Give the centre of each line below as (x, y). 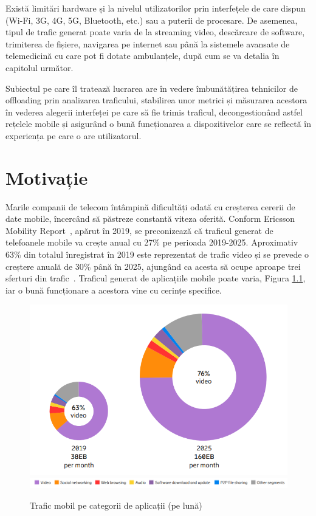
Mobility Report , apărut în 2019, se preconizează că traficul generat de (139, 230)
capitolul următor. (39, 67)
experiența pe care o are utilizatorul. (74, 135)
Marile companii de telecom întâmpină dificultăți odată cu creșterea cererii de (150, 206)
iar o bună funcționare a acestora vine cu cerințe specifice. (114, 290)
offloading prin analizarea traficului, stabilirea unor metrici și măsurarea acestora (156, 100)
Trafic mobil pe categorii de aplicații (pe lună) (116, 505)
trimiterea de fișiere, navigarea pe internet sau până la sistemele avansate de (148, 43)
